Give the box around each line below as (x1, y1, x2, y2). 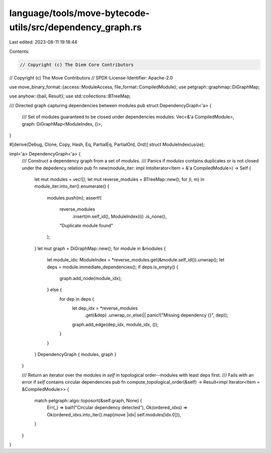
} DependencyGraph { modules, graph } (34, 351, 116, 357)
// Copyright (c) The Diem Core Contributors (20, 62, 134, 67)
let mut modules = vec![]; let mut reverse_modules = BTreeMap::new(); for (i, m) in (34, 176, 204, 182)
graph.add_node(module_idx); (59, 275, 122, 281)
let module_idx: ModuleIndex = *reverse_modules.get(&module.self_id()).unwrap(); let (47, 257, 224, 263)
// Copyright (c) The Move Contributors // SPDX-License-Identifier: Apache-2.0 (9, 74, 173, 80)
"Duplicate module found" (59, 222, 113, 228)
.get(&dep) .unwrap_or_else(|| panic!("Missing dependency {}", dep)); (84, 312, 228, 318)
